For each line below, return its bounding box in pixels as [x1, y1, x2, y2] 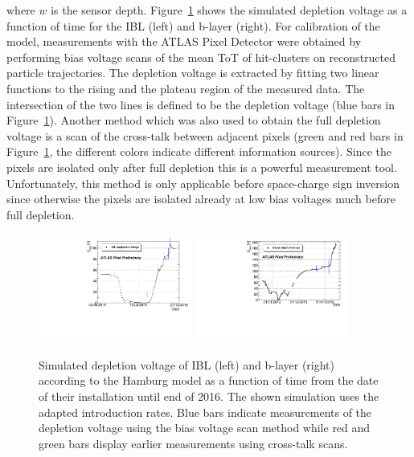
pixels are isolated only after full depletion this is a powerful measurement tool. [6, 158, 397, 175]
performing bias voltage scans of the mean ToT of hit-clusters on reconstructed [6, 48, 396, 65]
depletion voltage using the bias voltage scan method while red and [39, 419, 371, 436]
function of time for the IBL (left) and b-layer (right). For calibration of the [6, 17, 380, 34]
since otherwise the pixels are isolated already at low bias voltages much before [6, 190, 396, 207]
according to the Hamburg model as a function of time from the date [39, 372, 379, 389]
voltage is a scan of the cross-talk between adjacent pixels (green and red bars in [6, 127, 404, 144]
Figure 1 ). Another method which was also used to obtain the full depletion [6, 112, 381, 129]
